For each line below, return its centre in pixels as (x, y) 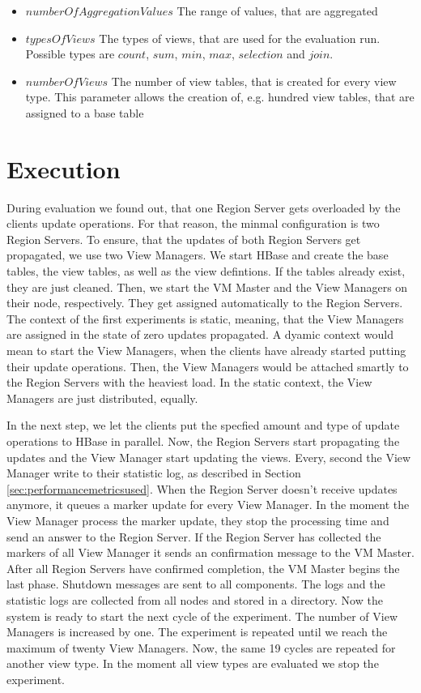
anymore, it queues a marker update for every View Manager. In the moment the (208, 505)
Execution (64, 168)
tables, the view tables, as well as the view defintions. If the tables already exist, (206, 271)
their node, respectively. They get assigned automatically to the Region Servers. (205, 303)
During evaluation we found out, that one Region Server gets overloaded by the (204, 207)
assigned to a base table (85, 112)
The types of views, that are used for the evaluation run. (240, 38)
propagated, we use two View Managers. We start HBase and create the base (198, 255)
